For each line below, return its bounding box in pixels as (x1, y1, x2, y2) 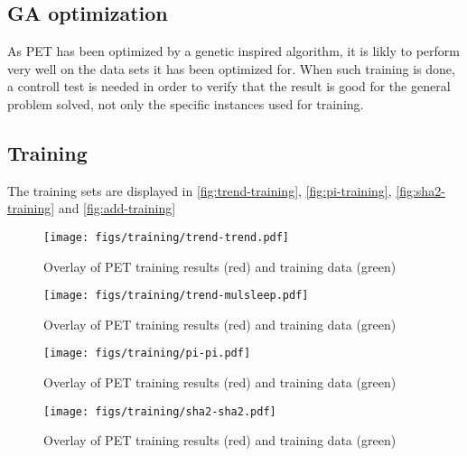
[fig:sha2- (396, 181, 445, 200)
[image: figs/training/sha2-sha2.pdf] (43, 405, 276, 418)
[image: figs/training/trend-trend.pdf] (43, 230, 290, 244)
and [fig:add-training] (58, 199, 176, 218)
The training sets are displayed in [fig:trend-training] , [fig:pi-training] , (7, 181, 392, 200)
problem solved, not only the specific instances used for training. (7, 94, 364, 113)
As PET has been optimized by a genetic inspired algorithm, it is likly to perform (7, 42, 460, 60)
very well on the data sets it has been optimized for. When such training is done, (7, 59, 455, 78)
